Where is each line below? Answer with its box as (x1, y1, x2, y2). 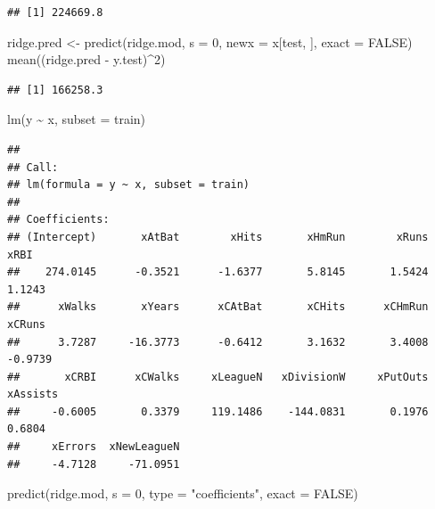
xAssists (7, 388, 59, 401)
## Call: (7, 160, 59, 174)
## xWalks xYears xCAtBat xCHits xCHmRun (7, 300, 429, 314)
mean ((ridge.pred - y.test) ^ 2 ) (7, 50, 166, 69)
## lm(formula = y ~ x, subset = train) (7, 178, 250, 192)
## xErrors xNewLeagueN (7, 440, 180, 454)
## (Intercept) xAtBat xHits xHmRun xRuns (7, 230, 429, 243)
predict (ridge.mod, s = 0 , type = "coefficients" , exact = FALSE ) (7, 484, 358, 503)
